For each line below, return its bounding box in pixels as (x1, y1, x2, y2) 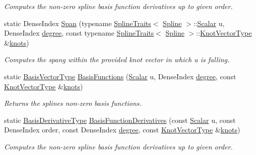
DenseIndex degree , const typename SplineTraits (4, 28, 154, 38)
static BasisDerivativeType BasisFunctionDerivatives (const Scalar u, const (4, 114, 236, 125)
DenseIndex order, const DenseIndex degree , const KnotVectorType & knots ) (4, 124, 240, 135)
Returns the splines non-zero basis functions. (4, 98, 142, 108)
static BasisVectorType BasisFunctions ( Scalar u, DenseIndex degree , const (4, 71, 236, 81)
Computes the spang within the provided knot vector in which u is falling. (4, 54, 230, 65)
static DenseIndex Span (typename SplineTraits (4, 18, 151, 28)
